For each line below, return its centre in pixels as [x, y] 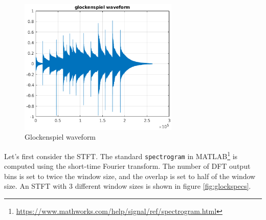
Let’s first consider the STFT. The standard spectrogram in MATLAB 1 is [121, 155]
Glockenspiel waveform [60, 137]
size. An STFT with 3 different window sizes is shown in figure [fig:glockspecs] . [128, 186]
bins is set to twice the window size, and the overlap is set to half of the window [130, 176]
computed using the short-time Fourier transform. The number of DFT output [127, 166]
